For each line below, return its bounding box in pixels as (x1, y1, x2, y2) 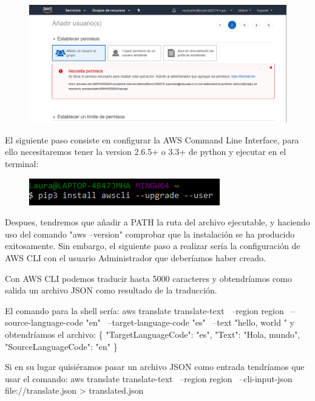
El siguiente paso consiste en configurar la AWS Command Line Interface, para (5, 133, 299, 146)
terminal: (5, 157, 39, 170)
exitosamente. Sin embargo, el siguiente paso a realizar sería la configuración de (5, 239, 300, 252)
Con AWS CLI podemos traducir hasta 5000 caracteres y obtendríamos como (5, 272, 292, 284)
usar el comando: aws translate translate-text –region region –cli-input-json (5, 372, 293, 385)
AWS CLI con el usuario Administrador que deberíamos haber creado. (5, 251, 266, 264)
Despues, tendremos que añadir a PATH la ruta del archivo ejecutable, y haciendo (5, 216, 310, 228)
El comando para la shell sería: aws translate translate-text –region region (5, 304, 284, 317)
